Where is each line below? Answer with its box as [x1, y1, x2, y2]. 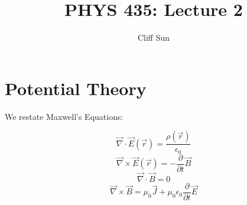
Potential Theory [5, 76, 147, 100]
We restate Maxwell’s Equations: [5, 110, 123, 122]
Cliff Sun [137, 31, 170, 44]
